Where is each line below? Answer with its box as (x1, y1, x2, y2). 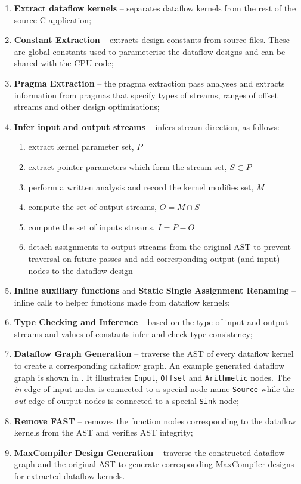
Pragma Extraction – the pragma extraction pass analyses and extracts (14, 76, 285, 89)
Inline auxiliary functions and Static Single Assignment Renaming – (14, 284, 296, 297)
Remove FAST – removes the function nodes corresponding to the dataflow (14, 414, 296, 427)
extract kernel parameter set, (28, 140, 134, 153)
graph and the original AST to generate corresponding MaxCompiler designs (14, 458, 294, 470)
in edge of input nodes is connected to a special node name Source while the (14, 383, 294, 395)
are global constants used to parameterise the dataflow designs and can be (14, 45, 286, 57)
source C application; (14, 13, 92, 26)
